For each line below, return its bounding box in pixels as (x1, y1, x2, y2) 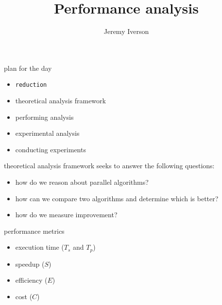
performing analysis (15, 112, 74, 122)
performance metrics (4, 225, 65, 236)
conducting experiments (15, 144, 86, 154)
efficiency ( (15, 275, 48, 285)
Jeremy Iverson (103, 26, 149, 36)
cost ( (15, 291, 33, 301)
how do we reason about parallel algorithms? (15, 177, 149, 187)
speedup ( (15, 258, 45, 269)
